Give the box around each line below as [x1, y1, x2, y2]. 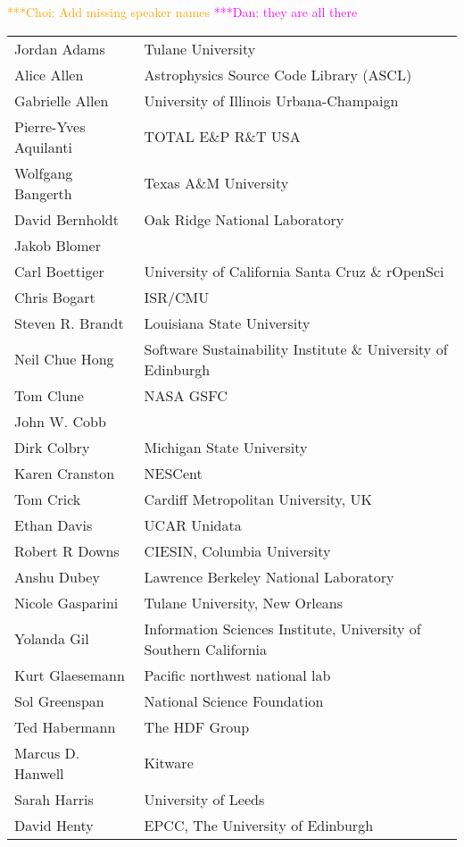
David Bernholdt [14, 208, 119, 230]
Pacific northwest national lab [144, 664, 331, 685]
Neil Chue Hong [14, 348, 114, 370]
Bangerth [14, 182, 72, 204]
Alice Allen [14, 63, 84, 85]
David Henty [14, 814, 94, 835]
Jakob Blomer [14, 234, 101, 256]
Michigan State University [144, 436, 308, 457]
